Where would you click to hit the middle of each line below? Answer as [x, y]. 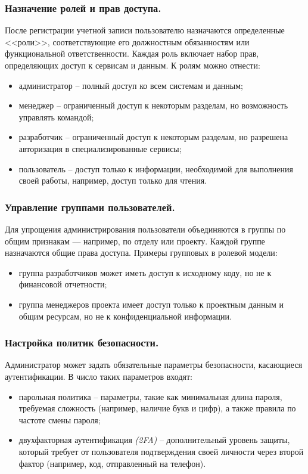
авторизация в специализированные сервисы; [100, 148]
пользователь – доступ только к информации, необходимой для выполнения [156, 168]
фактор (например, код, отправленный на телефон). [112, 463]
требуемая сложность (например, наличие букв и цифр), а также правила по [157, 408]
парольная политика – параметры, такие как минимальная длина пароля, [150, 396]
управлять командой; [56, 117]
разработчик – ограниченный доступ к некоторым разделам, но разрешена [153, 137]
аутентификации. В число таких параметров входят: [99, 376]
